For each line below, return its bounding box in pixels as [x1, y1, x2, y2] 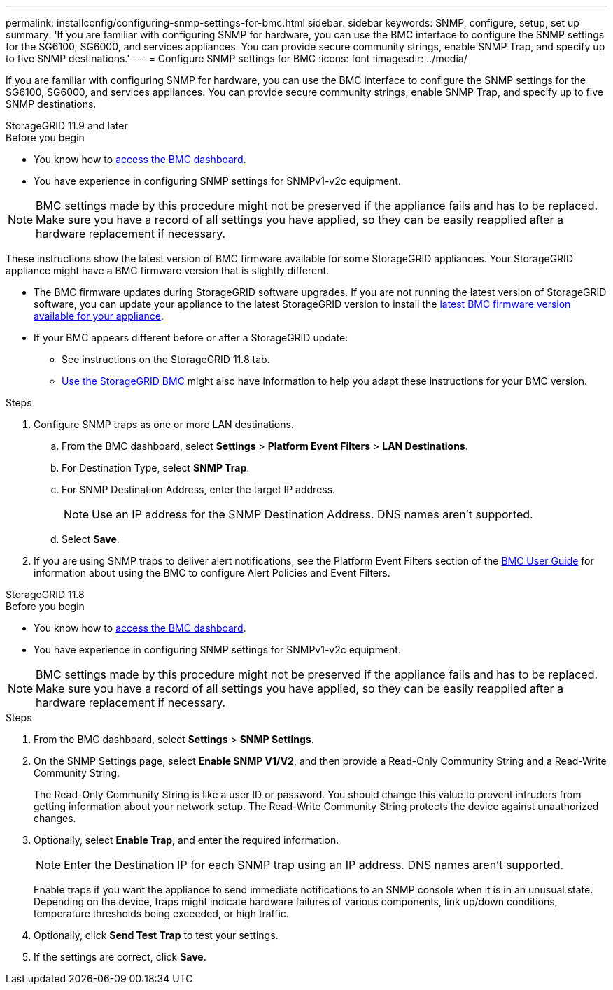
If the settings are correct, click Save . [34, 951, 206, 963]
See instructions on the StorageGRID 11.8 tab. [62, 353, 270, 365]
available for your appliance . [34, 310, 164, 322]
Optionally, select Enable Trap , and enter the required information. [34, 834, 339, 846]
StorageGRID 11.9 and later [6, 120, 128, 132]
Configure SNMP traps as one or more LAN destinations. [34, 418, 294, 430]
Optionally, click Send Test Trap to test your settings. [34, 929, 279, 941]
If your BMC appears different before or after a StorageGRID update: [34, 332, 348, 344]
